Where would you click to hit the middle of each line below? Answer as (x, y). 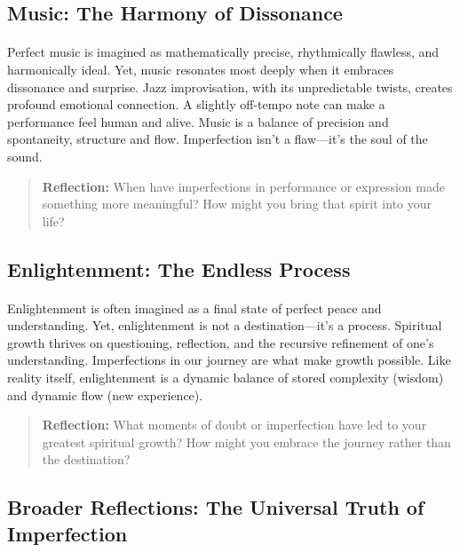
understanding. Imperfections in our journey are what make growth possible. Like (229, 360)
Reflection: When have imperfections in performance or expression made (243, 186)
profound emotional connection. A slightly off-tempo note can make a (196, 104)
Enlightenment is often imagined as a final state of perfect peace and (194, 308)
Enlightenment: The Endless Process (179, 268)
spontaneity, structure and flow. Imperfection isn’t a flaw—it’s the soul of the (218, 139)
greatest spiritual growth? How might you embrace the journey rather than (246, 442)
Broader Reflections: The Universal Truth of (216, 507)
